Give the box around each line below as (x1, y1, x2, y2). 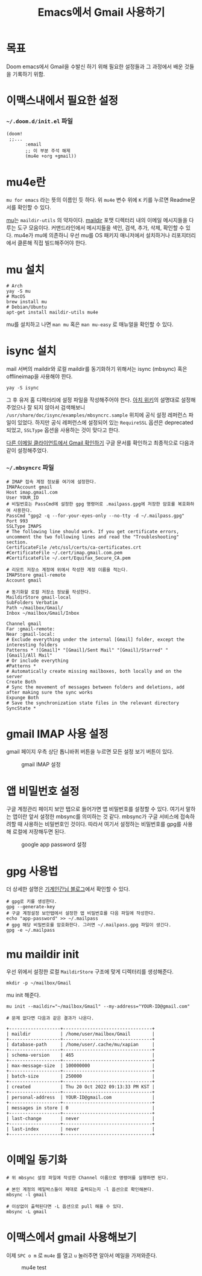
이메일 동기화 (6, 1153, 68, 1167)
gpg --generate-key (6, 904, 55, 910)
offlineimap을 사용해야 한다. (6, 373, 73, 380)
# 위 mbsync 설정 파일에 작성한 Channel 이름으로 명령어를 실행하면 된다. (6, 1175, 169, 1181)
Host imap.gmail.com (6, 489, 58, 495)
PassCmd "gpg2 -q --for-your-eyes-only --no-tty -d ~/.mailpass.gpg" (6, 513, 185, 519)
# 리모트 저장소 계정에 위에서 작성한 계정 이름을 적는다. (6, 566, 128, 572)
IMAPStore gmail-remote (6, 572, 66, 578)
